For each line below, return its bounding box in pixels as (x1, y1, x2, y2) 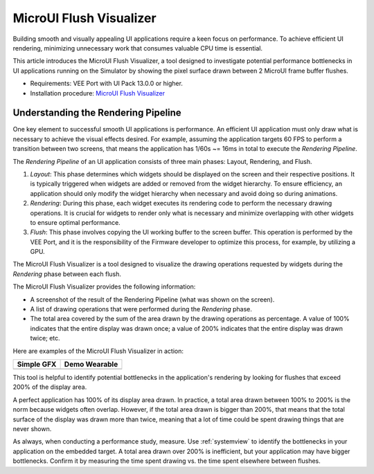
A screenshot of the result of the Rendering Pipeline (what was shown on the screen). (30, 295, 275, 304)
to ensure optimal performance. (30, 218, 121, 226)
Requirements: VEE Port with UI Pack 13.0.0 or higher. (30, 80, 184, 88)
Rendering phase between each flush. (12, 270, 121, 278)
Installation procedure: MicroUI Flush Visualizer (30, 89, 166, 97)
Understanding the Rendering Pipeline (12, 107, 181, 119)
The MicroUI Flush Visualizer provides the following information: (12, 282, 196, 291)
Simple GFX (17, 360, 57, 369)
